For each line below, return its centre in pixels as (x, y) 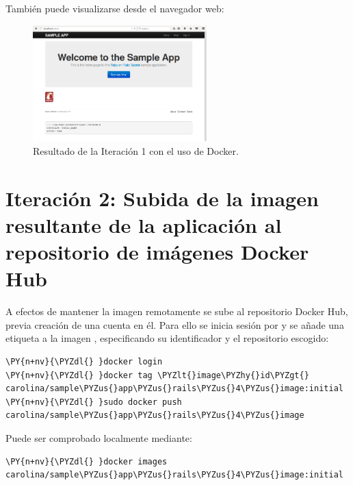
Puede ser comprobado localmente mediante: (99, 437)
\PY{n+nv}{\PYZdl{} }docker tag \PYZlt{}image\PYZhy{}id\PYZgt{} (157, 375)
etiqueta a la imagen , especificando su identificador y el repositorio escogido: (167, 338)
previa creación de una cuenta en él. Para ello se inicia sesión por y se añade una (175, 324)
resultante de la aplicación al (144, 224)
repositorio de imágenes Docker (157, 252)
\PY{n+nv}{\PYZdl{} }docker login (84, 361)
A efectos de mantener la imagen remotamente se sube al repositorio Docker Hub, (177, 311)
